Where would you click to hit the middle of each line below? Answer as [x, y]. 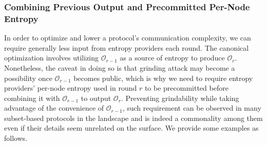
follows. [16, 138]
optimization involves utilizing [52, 58]
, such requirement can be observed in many [192, 108]
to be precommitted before [186, 88]
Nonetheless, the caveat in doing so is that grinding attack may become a [120, 67]
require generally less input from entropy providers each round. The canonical [127, 47]
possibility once [28, 78]
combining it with [32, 98]
